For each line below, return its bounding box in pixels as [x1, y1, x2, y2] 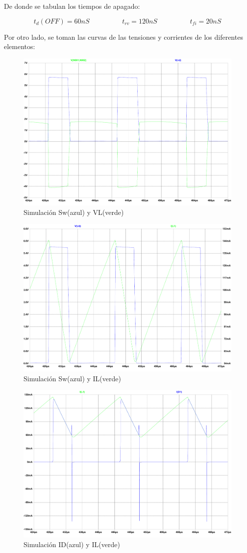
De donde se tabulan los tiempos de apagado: [4, 1, 140, 11]
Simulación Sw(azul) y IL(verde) [24, 373, 121, 383]
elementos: [4, 41, 35, 52]
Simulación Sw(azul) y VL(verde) [24, 207, 124, 217]
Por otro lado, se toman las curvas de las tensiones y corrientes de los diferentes [4, 31, 243, 42]
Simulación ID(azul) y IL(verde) [24, 539, 120, 549]
